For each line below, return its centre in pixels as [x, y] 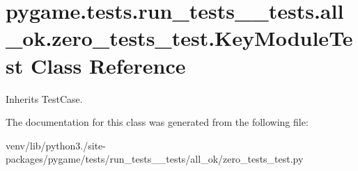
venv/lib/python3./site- [56, 145]
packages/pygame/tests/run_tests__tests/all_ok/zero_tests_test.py [155, 159]
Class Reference [108, 65]
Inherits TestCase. [44, 98]
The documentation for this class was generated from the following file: [157, 122]
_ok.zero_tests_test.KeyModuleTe [179, 38]
